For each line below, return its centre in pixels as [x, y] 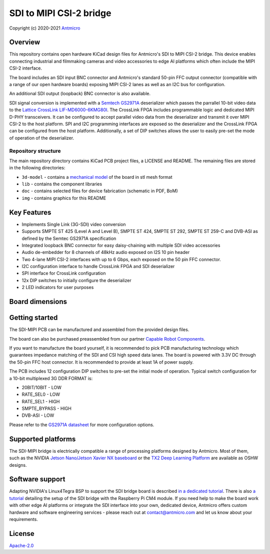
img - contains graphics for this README [64, 198]
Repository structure [35, 151]
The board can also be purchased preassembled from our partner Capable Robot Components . [107, 339]
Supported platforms [42, 439]
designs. [18, 465]
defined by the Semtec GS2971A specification [69, 238]
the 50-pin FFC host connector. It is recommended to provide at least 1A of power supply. [101, 362]
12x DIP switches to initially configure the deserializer [77, 280]
